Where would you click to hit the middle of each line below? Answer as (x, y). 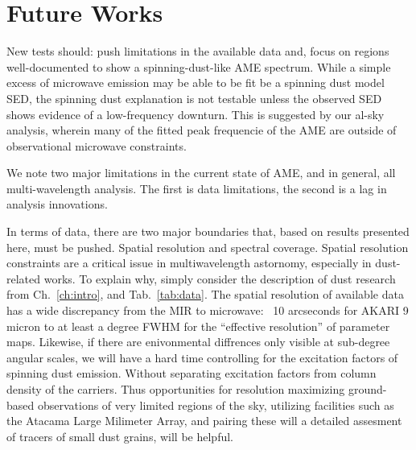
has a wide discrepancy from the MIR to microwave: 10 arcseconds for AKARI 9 (208, 310)
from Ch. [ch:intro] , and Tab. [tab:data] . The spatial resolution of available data (205, 294)
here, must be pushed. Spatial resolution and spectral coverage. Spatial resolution (208, 247)
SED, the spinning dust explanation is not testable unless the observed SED (194, 98)
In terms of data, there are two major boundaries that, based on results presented (208, 231)
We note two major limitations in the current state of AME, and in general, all (201, 173)
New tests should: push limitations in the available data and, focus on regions (198, 51)
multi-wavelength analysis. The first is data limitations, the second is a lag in (197, 188)
